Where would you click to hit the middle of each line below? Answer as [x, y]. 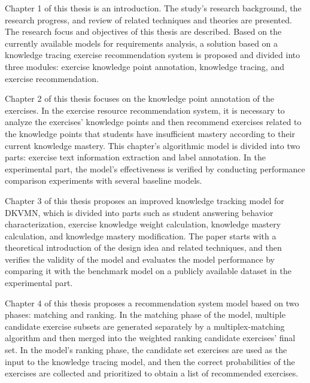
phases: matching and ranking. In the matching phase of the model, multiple [145, 314]
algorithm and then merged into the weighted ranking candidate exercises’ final [150, 338]
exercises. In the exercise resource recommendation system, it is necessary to [145, 110]
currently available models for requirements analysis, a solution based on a [142, 43]
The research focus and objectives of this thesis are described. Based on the [143, 31]
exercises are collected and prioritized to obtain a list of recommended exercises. [152, 373]
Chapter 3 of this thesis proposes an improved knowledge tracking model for [145, 200]
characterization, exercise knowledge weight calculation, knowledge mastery [143, 224]
